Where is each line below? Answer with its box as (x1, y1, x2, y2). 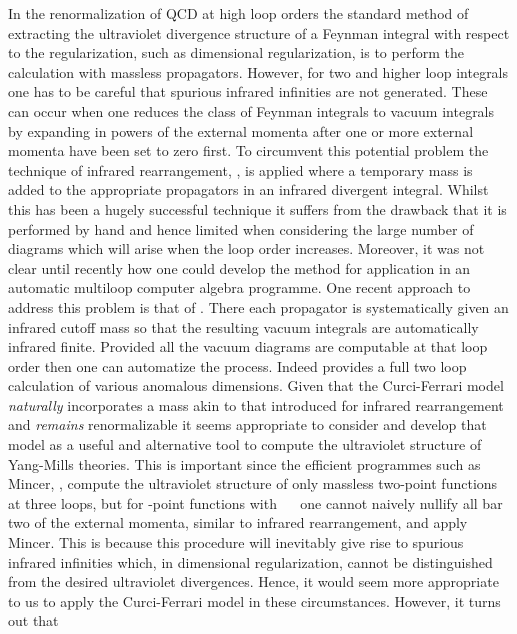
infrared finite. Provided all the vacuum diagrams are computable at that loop (8, 336, 488, 357)
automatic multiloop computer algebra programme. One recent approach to (8, 277, 471, 298)
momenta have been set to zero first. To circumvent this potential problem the (8, 140, 489, 161)
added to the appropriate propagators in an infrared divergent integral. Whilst (8, 179, 489, 200)
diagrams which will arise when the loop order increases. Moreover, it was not (8, 238, 485, 259)
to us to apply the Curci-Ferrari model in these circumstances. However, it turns (8, 590, 501, 611)
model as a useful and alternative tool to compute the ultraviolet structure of (8, 434, 482, 455)
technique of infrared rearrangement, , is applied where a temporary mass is (8, 159, 473, 180)
